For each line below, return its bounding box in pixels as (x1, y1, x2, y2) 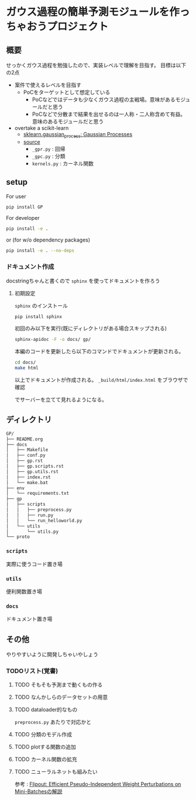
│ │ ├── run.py (6, 512, 54, 518)
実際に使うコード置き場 (6, 560, 63, 567)
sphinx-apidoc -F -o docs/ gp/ (14, 337, 91, 343)
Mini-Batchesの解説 (14, 788, 63, 795)
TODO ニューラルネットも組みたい (14, 768, 98, 775)
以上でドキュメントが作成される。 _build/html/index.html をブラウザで (14, 377, 188, 384)
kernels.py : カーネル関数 (32, 160, 94, 167)
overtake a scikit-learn (14, 125, 69, 132)
